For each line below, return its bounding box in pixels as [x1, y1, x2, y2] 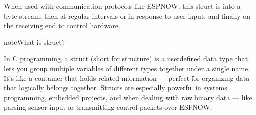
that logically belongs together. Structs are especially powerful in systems [4, 82, 227, 93]
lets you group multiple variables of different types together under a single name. [4, 63, 250, 73]
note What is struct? [4, 37, 65, 47]
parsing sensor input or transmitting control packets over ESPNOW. [4, 102, 212, 112]
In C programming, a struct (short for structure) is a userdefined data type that [4, 53, 248, 64]
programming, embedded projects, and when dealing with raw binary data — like [4, 92, 252, 102]
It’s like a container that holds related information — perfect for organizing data [4, 73, 250, 83]
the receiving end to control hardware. [4, 20, 120, 31]
